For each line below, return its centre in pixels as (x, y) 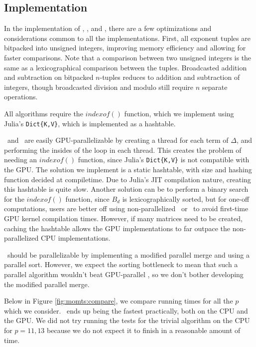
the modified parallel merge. (47, 284)
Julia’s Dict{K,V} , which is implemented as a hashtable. (90, 123)
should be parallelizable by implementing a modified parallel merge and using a (128, 254)
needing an (21, 160)
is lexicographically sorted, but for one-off (186, 198)
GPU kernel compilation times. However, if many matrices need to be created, (123, 218)
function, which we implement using (179, 113)
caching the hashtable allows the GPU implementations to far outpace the (117, 228)
